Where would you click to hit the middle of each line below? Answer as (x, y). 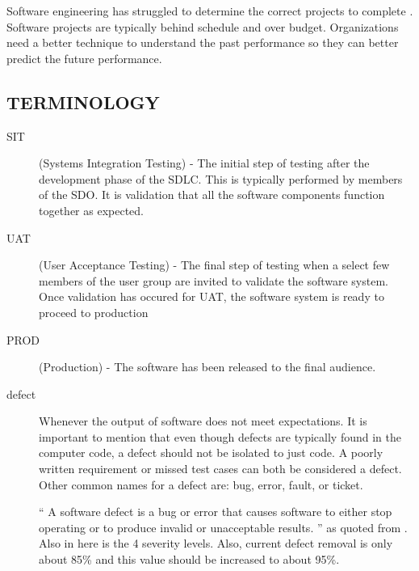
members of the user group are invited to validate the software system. (214, 280)
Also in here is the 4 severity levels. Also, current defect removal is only (216, 543)
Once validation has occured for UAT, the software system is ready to (212, 296)
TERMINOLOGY (83, 102)
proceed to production (94, 312)
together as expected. (91, 210)
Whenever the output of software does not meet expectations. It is (203, 421)
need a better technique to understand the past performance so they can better (203, 42)
